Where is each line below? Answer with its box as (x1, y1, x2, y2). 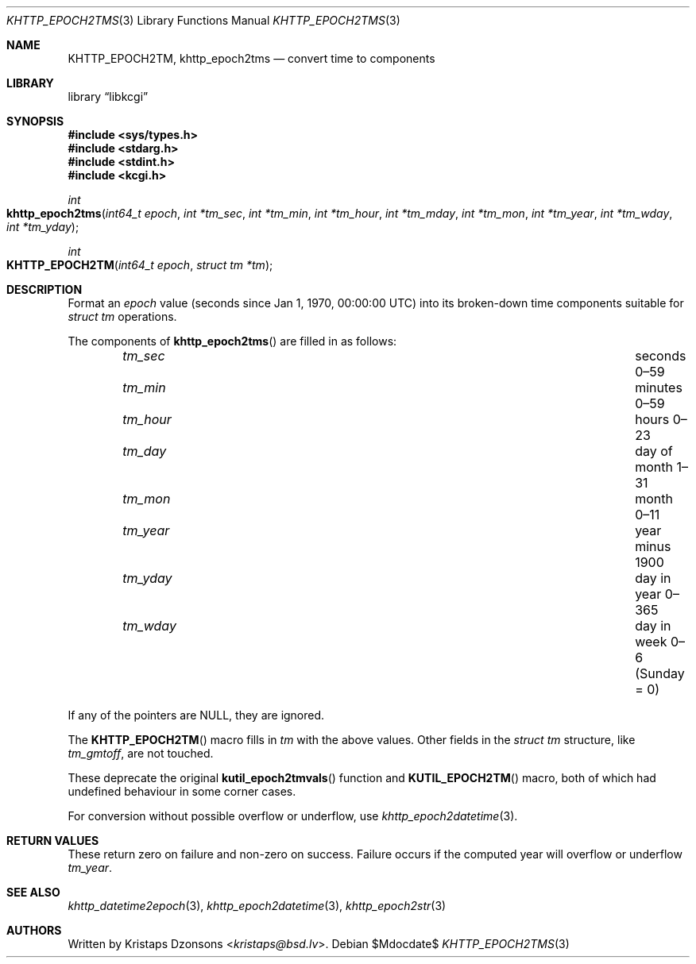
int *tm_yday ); (6, 220, 79, 233)
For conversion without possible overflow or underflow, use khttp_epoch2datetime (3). (68, 809, 518, 823)
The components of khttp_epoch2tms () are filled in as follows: (68, 334, 397, 348)
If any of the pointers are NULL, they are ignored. (68, 708, 325, 722)
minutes (635, 380, 682, 395)
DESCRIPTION (6, 283, 83, 296)
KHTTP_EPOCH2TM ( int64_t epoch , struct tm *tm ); (6, 258, 273, 272)
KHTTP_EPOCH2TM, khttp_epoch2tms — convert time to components (68, 52, 435, 65)
